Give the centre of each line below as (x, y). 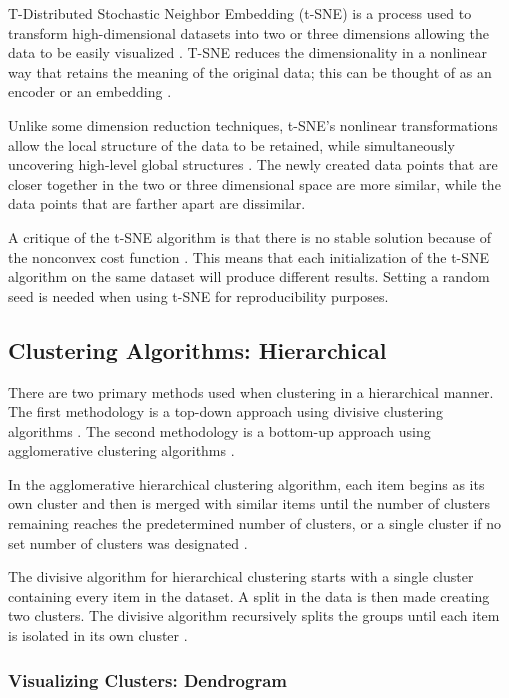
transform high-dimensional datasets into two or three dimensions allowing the (248, 32)
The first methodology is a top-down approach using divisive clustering (225, 411)
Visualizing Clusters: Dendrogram (147, 679)
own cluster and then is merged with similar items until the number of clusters (249, 503)
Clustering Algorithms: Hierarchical (197, 349)
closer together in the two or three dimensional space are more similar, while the (254, 183)
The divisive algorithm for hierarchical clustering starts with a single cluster (241, 576)
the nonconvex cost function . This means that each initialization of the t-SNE (249, 256)
